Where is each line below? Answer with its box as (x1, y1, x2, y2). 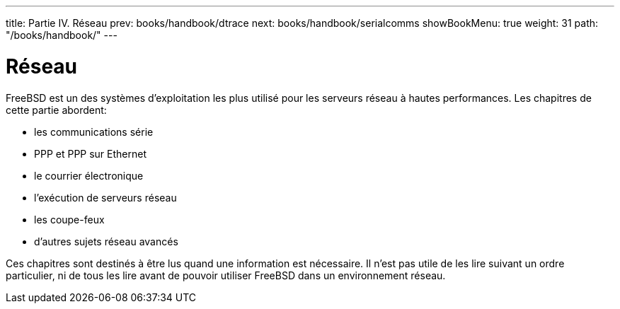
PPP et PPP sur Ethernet (34, 147, 147, 160)
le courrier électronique (34, 169, 144, 182)
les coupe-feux (34, 213, 105, 226)
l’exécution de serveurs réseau (34, 191, 177, 204)
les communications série (34, 125, 154, 138)
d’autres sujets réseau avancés (34, 235, 178, 247)
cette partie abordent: (6, 103, 107, 116)
